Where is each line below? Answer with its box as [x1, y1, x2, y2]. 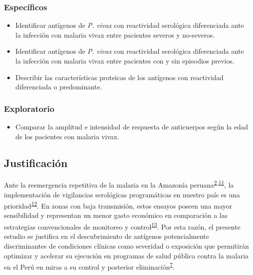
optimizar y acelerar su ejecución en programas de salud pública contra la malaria [4, 250, 249, 260]
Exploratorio [4, 102, 55, 114]
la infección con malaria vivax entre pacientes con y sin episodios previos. [15, 56, 234, 65]
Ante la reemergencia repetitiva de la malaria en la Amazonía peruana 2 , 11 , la [4, 178, 234, 190]
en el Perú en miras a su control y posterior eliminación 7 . [4, 260, 175, 272]
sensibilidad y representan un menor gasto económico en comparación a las [4, 210, 228, 220]
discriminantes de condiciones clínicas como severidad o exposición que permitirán [4, 240, 249, 251]
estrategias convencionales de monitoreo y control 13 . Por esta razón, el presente [4, 220, 240, 232]
